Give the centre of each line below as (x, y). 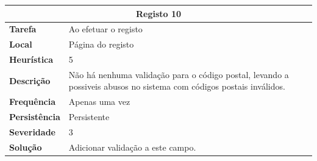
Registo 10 (158, 13)
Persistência (35, 117)
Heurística (31, 59)
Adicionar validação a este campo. (132, 147)
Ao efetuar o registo (105, 29)
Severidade (32, 132)
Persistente (89, 117)
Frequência (33, 102)
